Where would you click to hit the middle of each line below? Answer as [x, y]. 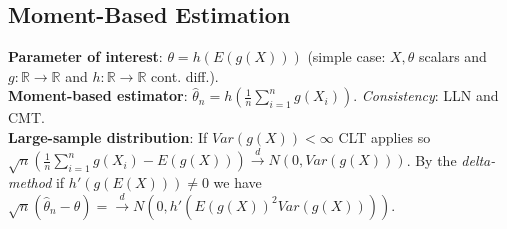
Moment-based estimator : [98, 95]
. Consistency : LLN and [426, 95]
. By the [431, 159]
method [30, 182]
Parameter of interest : [85, 56]
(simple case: [346, 56]
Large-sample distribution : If [108, 136]
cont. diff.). [185, 75]
